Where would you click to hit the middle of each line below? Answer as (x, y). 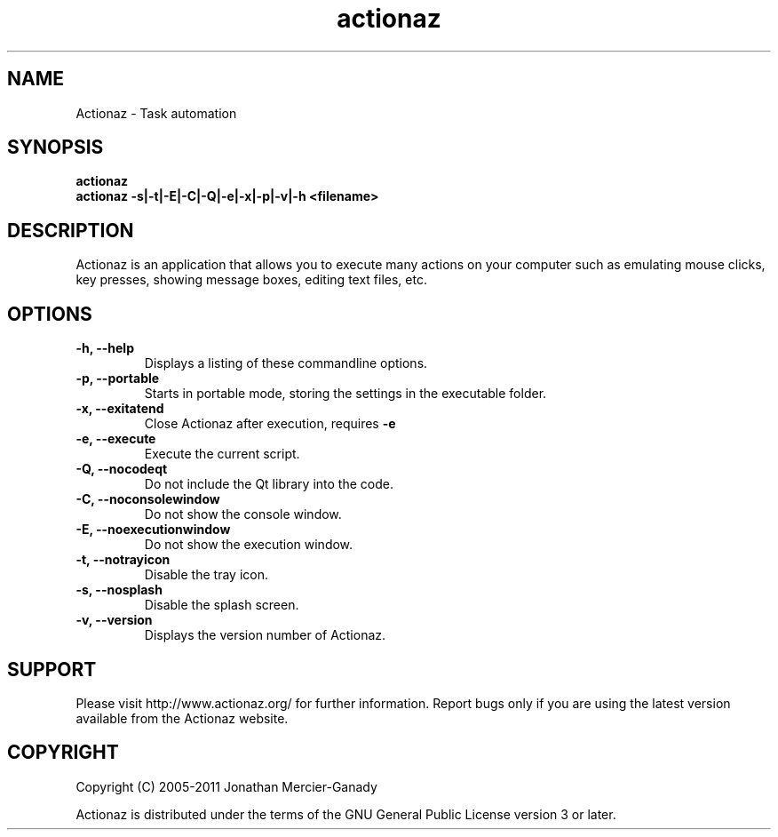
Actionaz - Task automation (156, 113)
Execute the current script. (222, 454)
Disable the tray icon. (206, 575)
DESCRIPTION (71, 230)
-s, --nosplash (119, 590)
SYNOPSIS (56, 147)
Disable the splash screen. (222, 605)
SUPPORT (52, 669)
